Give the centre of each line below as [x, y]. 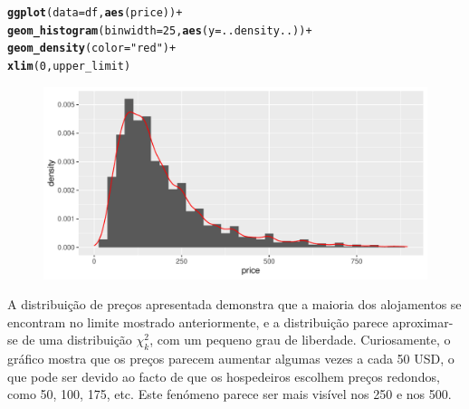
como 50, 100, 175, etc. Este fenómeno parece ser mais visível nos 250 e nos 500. [230, 394]
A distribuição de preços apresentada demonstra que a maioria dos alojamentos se [234, 304]
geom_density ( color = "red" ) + [92, 49]
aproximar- [423, 321]
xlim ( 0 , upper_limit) [69, 66]
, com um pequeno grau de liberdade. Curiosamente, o [300, 340]
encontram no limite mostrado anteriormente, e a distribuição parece [198, 321]
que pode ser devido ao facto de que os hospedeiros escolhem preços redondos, [224, 376]
